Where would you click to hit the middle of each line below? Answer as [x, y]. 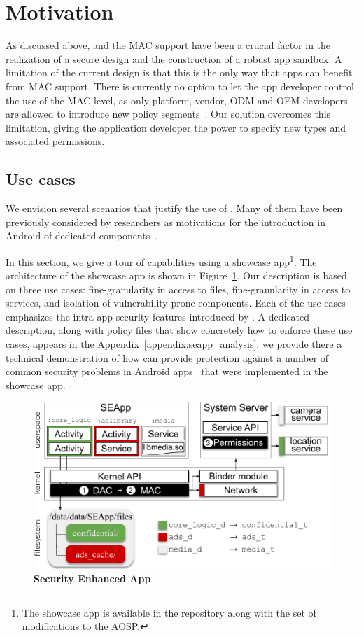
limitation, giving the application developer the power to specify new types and [176, 127]
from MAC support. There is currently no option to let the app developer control [180, 86]
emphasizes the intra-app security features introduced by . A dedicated [158, 316]
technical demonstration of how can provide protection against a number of [167, 357]
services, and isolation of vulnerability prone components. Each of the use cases [176, 303]
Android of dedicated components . [82, 236]
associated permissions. [55, 141]
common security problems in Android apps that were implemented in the [167, 371]
